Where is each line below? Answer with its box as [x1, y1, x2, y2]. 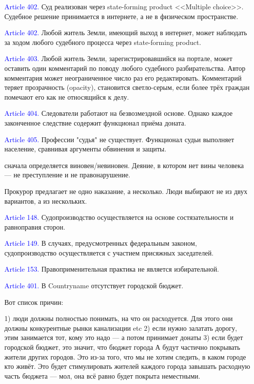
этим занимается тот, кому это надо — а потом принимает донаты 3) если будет [4, 332, 243, 342]
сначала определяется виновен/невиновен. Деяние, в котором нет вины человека [4, 160, 244, 170]
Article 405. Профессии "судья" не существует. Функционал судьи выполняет [4, 134, 234, 144]
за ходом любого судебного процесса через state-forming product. [4, 37, 201, 47]
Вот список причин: [4, 297, 63, 307]
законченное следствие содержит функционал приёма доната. [4, 117, 186, 128]
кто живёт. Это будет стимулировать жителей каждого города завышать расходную [4, 361, 250, 371]
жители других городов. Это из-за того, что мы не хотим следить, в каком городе [4, 351, 246, 362]
